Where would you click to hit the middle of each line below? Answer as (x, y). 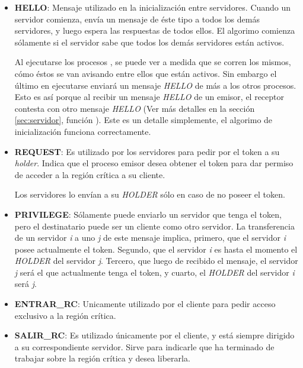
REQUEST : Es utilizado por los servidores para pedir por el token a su (147, 151)
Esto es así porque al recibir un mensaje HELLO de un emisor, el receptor (149, 97)
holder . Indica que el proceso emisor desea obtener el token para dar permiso (154, 163)
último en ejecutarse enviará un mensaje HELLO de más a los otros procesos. (155, 85)
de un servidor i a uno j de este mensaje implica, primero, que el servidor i (150, 238)
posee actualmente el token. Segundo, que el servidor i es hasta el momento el (156, 249)
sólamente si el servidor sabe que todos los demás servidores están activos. (149, 42)
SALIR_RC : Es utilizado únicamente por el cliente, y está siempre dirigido (154, 335)
